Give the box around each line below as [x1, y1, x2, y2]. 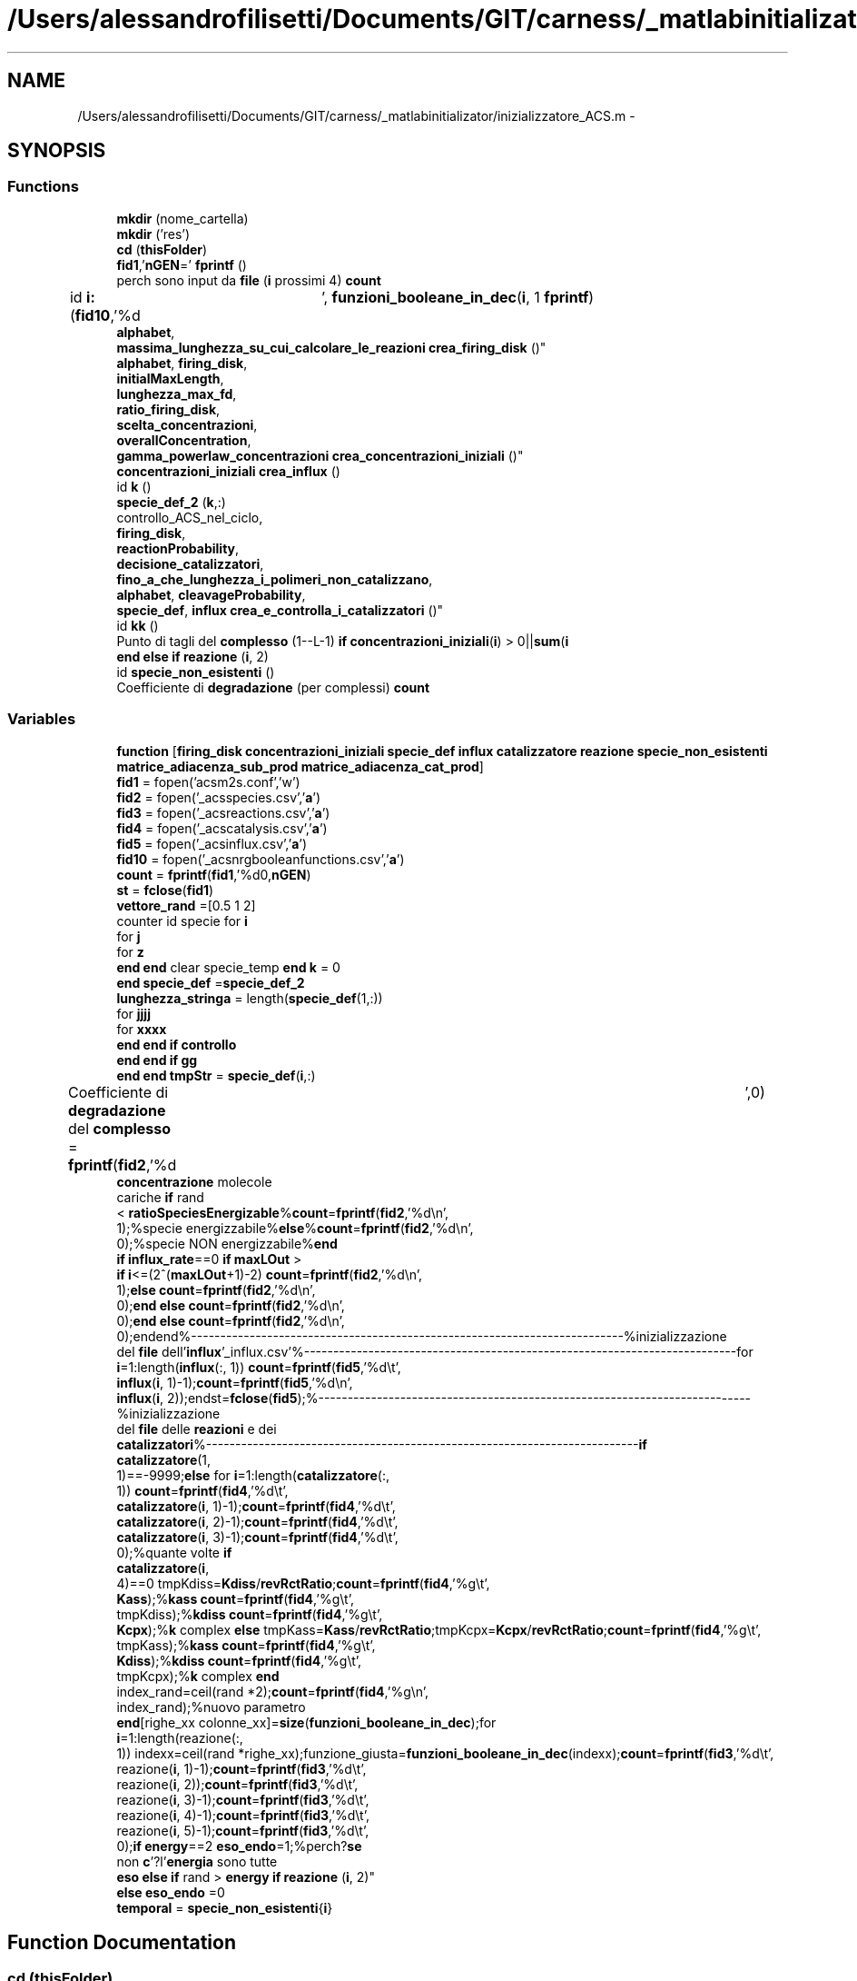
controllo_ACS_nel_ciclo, [116, 509, 263, 525]
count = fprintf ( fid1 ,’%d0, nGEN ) [116, 866, 311, 882]
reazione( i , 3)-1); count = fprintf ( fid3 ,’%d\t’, [116, 1791, 369, 1807]
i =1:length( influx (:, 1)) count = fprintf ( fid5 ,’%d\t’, [116, 1359, 401, 1375]
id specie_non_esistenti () [116, 663, 275, 680]
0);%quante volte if [116, 1544, 232, 1560]
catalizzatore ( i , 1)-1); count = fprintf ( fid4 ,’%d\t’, [116, 1498, 396, 1514]
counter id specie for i [116, 912, 248, 929]
